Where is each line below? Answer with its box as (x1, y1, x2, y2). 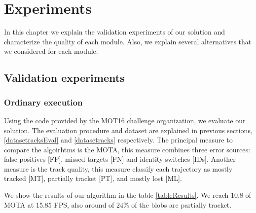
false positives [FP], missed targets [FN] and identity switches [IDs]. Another (4, 154, 236, 164)
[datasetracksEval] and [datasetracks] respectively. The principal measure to (4, 135, 233, 145)
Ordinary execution (4, 96, 83, 108)
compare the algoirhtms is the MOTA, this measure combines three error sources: (4, 144, 250, 154)
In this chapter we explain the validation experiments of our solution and (4, 27, 225, 37)
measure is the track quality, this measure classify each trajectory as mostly (4, 163, 233, 174)
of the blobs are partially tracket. (131, 199, 232, 210)
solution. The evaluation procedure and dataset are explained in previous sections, (4, 125, 253, 135)
